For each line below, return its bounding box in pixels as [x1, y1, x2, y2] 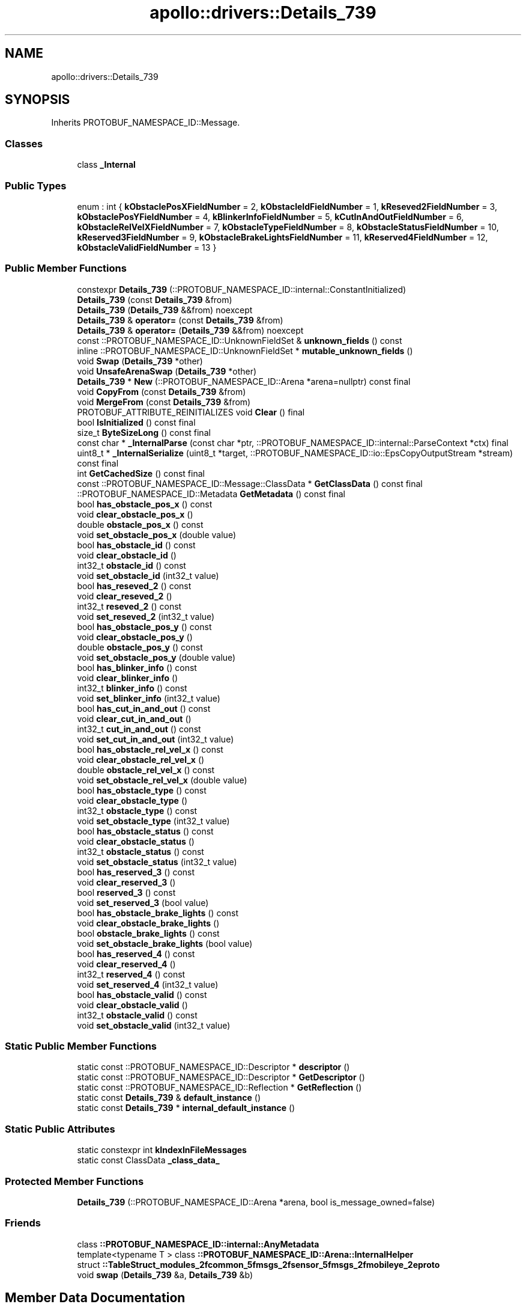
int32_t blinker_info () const [77, 682, 187, 693]
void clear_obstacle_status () [77, 836, 195, 846]
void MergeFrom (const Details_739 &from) [77, 396, 251, 407]
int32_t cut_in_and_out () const [77, 723, 201, 734]
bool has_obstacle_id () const [77, 539, 196, 550]
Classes [5, 137, 43, 150]
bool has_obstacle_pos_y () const [77, 621, 212, 632]
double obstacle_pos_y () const [77, 641, 203, 652]
